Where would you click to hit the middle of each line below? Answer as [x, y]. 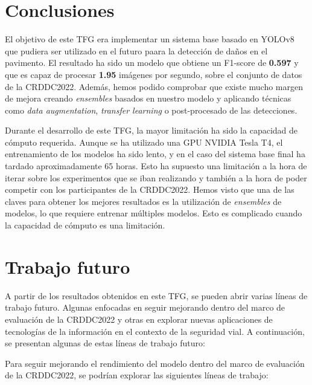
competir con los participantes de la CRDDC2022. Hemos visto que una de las [150, 189]
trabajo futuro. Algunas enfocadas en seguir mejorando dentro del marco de [145, 307]
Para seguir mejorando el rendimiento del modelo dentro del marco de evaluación [155, 363]
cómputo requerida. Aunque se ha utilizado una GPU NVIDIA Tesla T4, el [144, 142]
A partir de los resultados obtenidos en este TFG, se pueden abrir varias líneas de [156, 295]
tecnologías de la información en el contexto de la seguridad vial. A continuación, [155, 331]
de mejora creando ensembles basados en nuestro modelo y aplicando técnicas [148, 98]
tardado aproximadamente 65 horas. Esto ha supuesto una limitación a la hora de [156, 166]
